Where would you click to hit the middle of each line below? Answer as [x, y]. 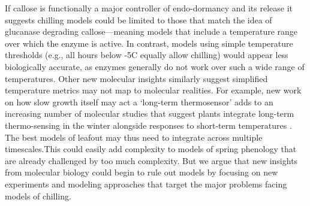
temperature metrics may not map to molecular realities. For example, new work [153, 90]
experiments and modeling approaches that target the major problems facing [146, 184]
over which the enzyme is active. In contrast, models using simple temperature [149, 43]
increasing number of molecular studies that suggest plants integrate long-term [150, 113]
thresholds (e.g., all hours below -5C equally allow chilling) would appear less [147, 55]
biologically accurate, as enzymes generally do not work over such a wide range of [155, 66]
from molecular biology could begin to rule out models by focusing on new [142, 172]
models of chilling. [38, 196]
